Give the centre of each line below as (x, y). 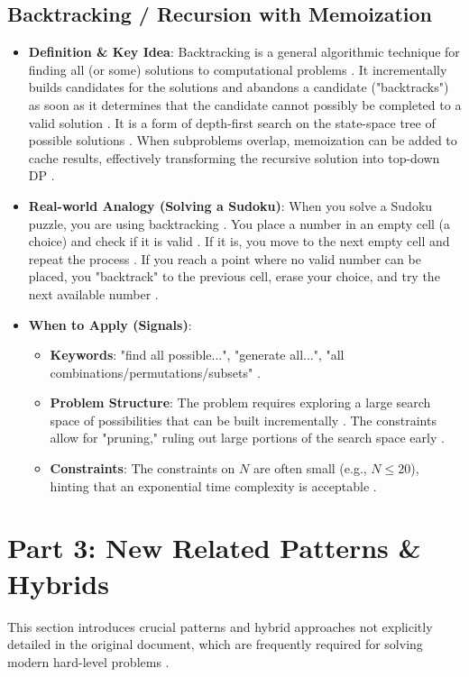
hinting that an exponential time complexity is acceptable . (213, 485)
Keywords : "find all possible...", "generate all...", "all (197, 355)
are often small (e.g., (310, 468)
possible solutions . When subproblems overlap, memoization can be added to (243, 140)
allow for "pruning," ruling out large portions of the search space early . (247, 438)
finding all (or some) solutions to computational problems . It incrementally (238, 69)
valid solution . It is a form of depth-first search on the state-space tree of (232, 122)
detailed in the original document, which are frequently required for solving (215, 644)
